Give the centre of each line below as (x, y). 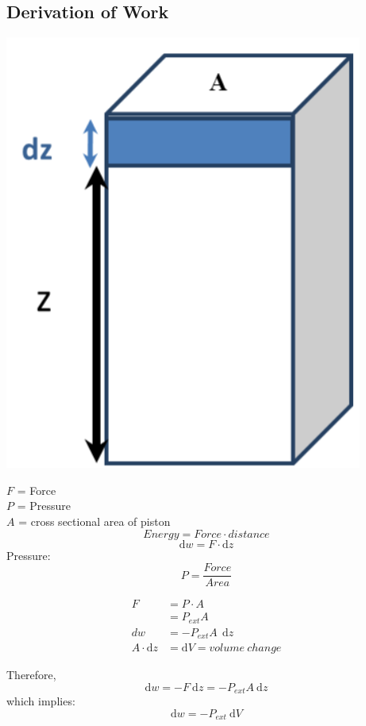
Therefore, (31, 675)
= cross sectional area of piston (94, 521)
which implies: (41, 701)
